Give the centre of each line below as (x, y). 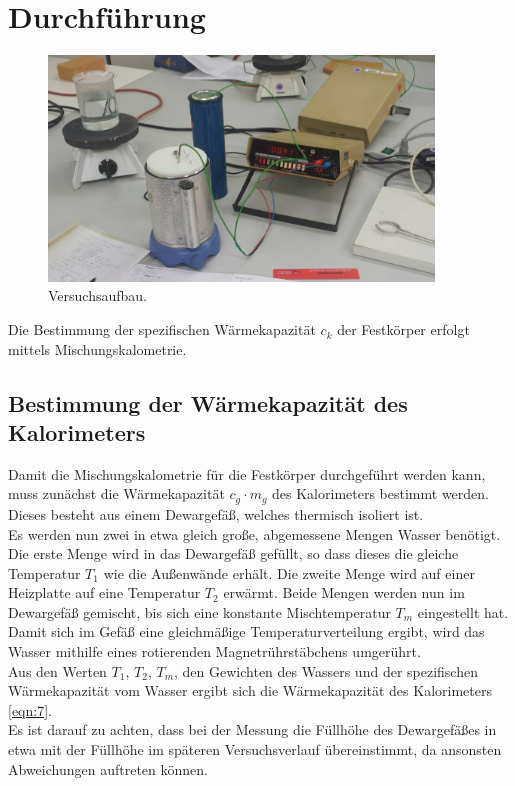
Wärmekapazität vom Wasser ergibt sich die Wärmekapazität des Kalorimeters (250, 690)
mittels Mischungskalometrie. (97, 348)
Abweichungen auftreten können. (108, 768)
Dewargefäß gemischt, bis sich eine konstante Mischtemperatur (199, 611)
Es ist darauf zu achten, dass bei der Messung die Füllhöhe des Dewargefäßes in (252, 729)
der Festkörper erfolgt (403, 329)
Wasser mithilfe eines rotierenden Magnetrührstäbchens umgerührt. (214, 651)
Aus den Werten (57, 670)
